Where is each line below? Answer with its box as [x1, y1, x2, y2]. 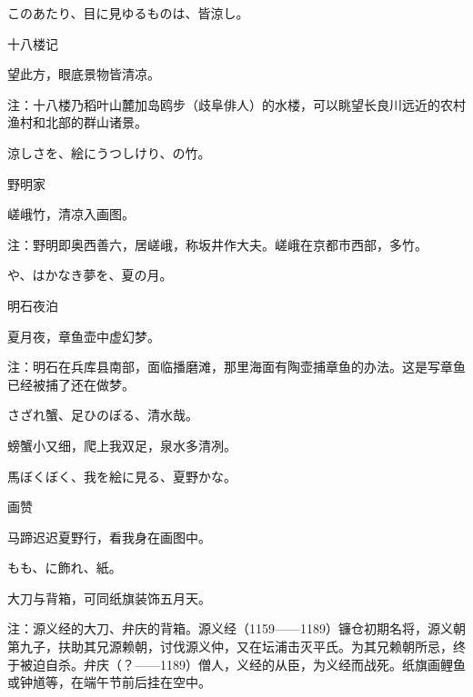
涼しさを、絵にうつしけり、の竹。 [7, 143, 211, 162]
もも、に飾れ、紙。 [7, 558, 122, 577]
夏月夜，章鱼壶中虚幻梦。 [7, 326, 160, 345]
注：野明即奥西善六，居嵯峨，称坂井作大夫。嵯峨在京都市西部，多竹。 [7, 234, 428, 254]
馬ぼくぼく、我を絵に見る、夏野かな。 [7, 466, 236, 485]
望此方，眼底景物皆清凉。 [7, 65, 160, 84]
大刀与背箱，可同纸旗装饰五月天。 [7, 588, 211, 607]
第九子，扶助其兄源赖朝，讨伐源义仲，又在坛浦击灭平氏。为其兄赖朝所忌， [7, 637, 453, 656]
